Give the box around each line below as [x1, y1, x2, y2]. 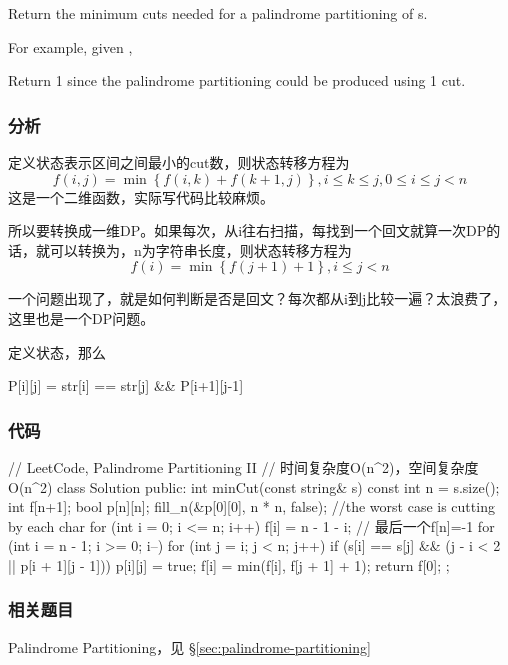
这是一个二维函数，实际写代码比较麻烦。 [8, 186, 274, 207]
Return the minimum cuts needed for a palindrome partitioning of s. [8, 3, 428, 23]
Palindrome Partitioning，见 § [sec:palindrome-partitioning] [8, 636, 371, 657]
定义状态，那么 [8, 341, 106, 362]
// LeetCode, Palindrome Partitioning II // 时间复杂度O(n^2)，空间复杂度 [8, 456, 479, 477]
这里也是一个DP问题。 [8, 307, 155, 328]
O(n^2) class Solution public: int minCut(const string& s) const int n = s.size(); [8, 476, 500, 497]
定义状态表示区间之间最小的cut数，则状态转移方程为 [8, 152, 350, 172]
